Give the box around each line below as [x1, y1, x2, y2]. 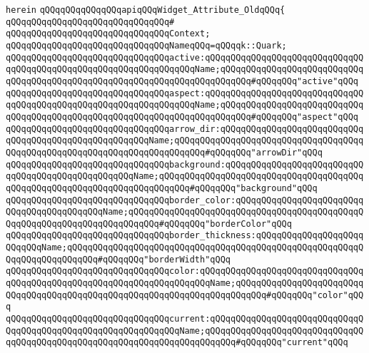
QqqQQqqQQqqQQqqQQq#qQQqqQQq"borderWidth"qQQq [6, 254, 231, 265]
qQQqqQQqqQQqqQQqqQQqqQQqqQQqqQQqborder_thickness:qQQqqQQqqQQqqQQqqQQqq [6, 230, 364, 241]
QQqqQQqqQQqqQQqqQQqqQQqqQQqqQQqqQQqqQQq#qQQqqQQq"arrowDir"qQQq [6, 147, 323, 158]
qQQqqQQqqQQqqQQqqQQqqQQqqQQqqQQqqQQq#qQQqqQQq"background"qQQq [6, 183, 318, 193]
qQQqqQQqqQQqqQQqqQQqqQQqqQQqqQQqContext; [6, 29, 211, 39]
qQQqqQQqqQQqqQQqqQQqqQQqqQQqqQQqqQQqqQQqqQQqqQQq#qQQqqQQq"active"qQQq [6, 76, 358, 86]
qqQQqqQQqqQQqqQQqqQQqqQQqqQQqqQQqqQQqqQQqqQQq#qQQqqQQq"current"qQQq [6, 337, 348, 348]
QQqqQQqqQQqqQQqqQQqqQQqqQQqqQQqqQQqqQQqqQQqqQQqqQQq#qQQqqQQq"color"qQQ [6, 290, 364, 300]
